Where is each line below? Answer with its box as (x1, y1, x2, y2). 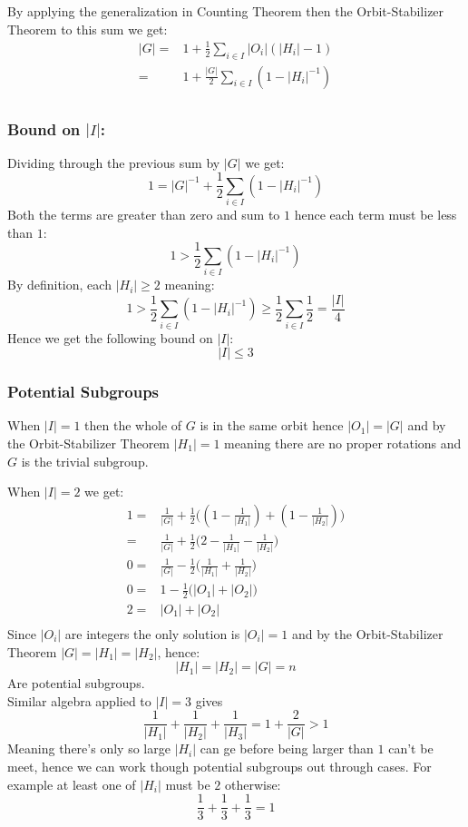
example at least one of (7, 774, 136, 793)
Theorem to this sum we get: (7, 19, 168, 38)
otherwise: (224, 774, 281, 793)
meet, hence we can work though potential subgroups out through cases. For (7, 756, 432, 775)
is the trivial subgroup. (21, 451, 149, 470)
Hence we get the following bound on (7, 328, 213, 347)
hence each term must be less (294, 205, 457, 224)
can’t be (388, 739, 434, 758)
